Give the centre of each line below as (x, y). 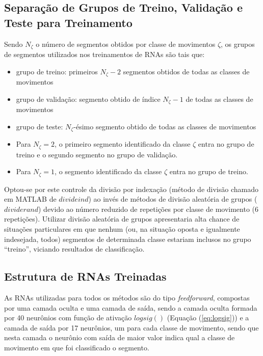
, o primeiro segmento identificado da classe (123, 144)
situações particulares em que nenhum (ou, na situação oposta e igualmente (122, 229)
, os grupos (238, 44)
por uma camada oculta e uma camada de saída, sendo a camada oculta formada (131, 307)
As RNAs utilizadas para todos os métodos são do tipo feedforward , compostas (127, 298)
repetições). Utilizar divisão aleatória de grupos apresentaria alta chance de (122, 219)
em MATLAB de (30, 199)
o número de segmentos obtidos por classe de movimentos (126, 44)
